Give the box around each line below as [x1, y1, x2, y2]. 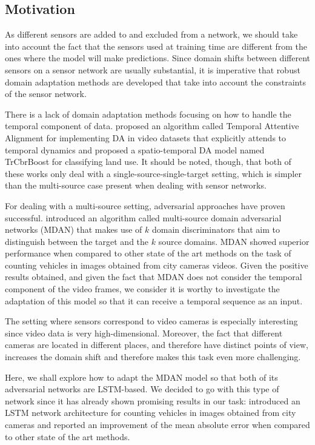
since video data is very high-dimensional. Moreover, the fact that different [5, 326, 283, 339]
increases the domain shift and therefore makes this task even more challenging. [5, 350, 301, 363]
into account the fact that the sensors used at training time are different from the [5, 39, 308, 52]
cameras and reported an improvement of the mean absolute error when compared [5, 418, 310, 431]
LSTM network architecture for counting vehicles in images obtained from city [5, 406, 296, 419]
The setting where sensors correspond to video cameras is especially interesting [5, 315, 298, 327]
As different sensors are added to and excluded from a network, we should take [5, 28, 298, 41]
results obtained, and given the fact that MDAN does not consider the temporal [5, 270, 302, 283]
